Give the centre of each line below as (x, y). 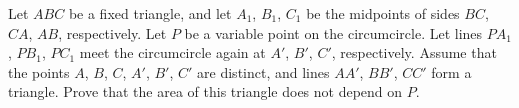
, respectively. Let (112, 32)
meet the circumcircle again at (172, 52)
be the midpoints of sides (383, 13)
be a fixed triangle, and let (150, 13)
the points (39, 71)
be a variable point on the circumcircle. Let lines (333, 32)
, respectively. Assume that (414, 52)
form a (451, 71)
